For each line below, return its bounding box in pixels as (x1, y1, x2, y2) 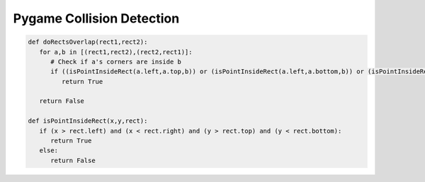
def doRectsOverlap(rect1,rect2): (28, 38, 148, 46)
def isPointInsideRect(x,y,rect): (28, 117, 148, 125)
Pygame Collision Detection (13, 11, 180, 26)
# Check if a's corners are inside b (50, 57, 182, 66)
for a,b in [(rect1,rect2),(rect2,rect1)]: (39, 48, 193, 56)
